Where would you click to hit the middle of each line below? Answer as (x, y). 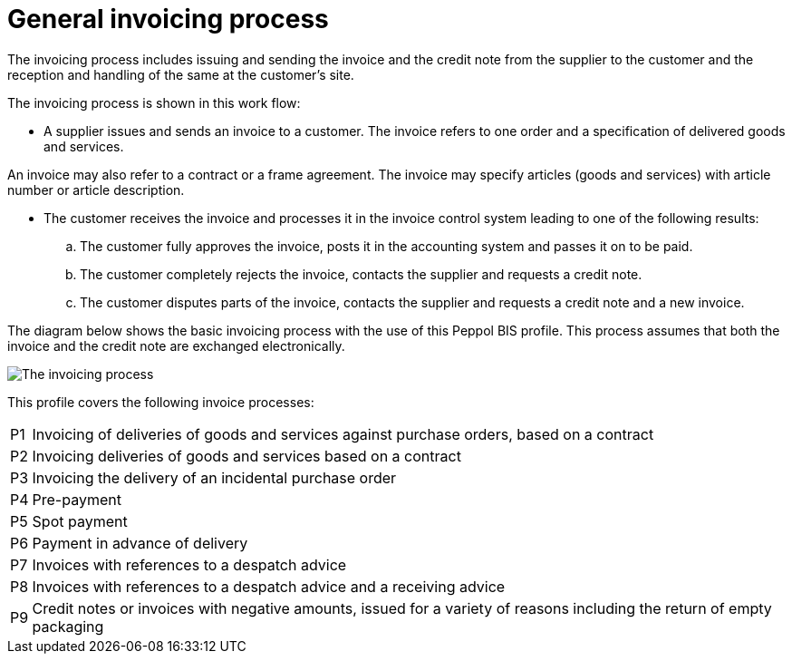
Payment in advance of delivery (140, 543)
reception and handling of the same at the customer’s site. (181, 74)
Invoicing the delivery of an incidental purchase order (214, 477)
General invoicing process (168, 19)
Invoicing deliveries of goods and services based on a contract (246, 456)
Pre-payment (77, 499)
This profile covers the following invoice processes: (161, 402)
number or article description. (96, 190)
